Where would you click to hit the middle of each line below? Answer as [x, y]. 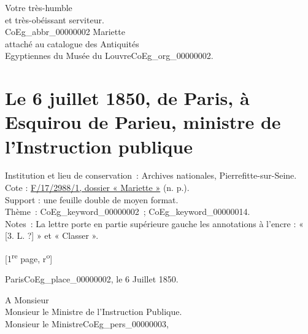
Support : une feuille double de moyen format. [92, 199]
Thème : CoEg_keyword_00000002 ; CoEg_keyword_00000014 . [128, 212]
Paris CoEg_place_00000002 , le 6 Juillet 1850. [92, 279]
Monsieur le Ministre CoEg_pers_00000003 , [87, 324]
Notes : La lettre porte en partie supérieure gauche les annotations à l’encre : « [154, 223]
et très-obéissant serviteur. [55, 19]
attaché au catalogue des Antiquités [72, 43]
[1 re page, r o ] [29, 258]
